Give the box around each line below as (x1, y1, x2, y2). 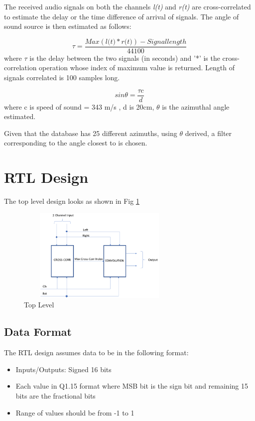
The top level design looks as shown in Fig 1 (4, 196, 139, 206)
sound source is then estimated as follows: (4, 21, 131, 31)
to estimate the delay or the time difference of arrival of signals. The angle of (4, 11, 239, 21)
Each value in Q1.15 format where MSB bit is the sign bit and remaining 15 (15, 381, 248, 391)
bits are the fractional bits (15, 391, 96, 401)
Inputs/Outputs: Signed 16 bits (15, 364, 112, 374)
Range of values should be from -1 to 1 (15, 407, 134, 418)
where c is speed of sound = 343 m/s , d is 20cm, (4, 101, 154, 112)
